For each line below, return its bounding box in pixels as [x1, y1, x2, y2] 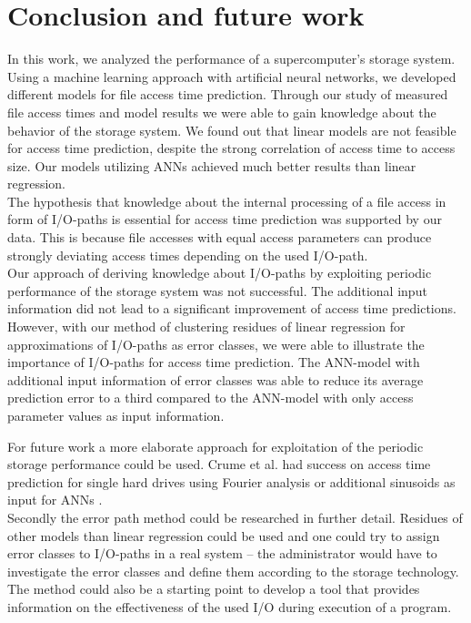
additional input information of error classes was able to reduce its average [7, 370, 424, 389]
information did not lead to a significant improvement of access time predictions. [7, 299, 456, 318]
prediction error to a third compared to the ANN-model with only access [7, 388, 414, 407]
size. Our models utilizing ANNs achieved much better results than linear [7, 156, 416, 175]
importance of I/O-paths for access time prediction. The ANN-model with [7, 352, 420, 372]
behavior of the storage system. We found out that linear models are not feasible [7, 120, 456, 139]
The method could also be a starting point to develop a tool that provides [7, 579, 420, 598]
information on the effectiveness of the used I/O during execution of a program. [7, 597, 452, 616]
